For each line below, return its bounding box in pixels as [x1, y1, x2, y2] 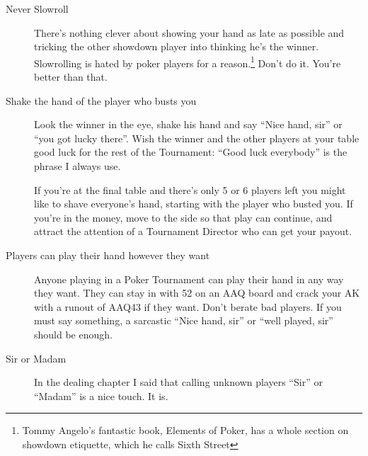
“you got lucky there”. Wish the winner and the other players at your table [34, 130, 360, 145]
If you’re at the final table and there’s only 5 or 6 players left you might [34, 182, 346, 197]
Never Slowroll [6, 1, 69, 16]
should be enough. [34, 326, 113, 341]
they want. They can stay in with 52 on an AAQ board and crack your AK [34, 285, 360, 300]
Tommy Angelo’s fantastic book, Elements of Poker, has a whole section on [22, 423, 349, 438]
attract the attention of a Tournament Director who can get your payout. [34, 224, 352, 239]
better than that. [34, 69, 108, 84]
